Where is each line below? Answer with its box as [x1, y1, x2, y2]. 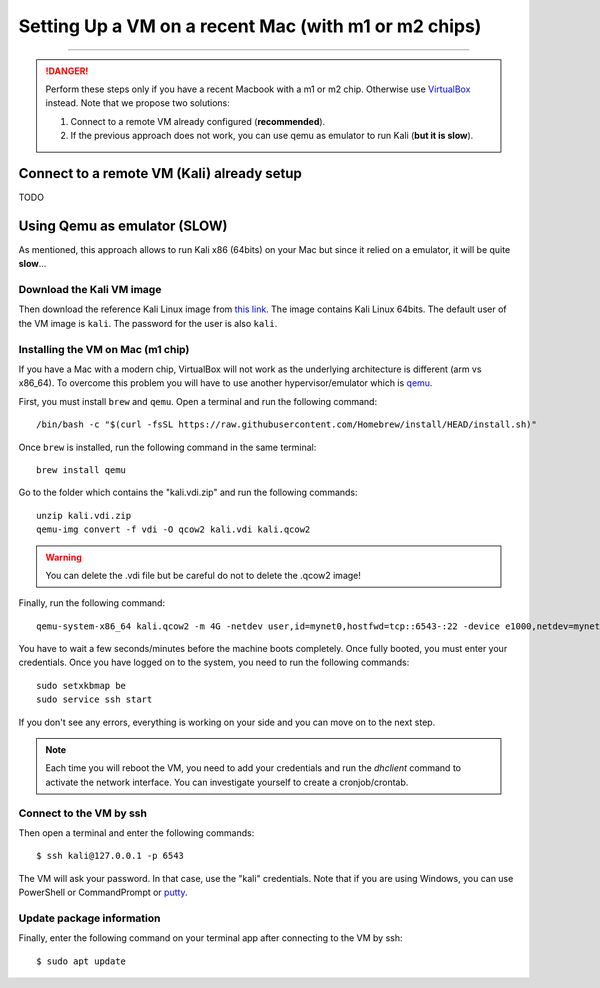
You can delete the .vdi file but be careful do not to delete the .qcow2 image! [45, 569, 362, 581]
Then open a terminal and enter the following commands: [18, 826, 255, 839]
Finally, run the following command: [18, 597, 165, 609]
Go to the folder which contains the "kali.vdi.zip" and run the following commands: [18, 486, 359, 499]
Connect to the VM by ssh [18, 806, 147, 820]
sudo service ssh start [36, 694, 153, 705]
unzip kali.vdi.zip [36, 510, 132, 521]
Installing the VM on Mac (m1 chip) [18, 342, 190, 356]
